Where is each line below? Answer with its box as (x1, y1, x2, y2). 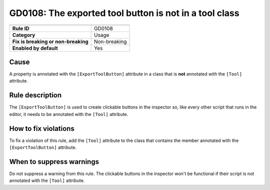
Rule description (9, 91, 62, 99)
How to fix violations (9, 124, 74, 132)
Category (12, 31, 35, 38)
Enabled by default (12, 44, 58, 51)
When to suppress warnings (9, 157, 99, 166)
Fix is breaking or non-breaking (12, 38, 88, 45)
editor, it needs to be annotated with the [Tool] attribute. (9, 111, 128, 117)
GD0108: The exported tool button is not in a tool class (9, 7, 239, 18)
